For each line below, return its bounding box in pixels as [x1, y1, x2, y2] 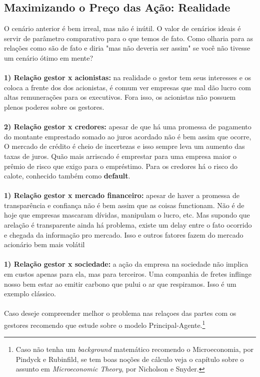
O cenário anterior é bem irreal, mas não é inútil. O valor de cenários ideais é [4, 23, 241, 34]
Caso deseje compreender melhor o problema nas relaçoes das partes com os [4, 308, 236, 318]
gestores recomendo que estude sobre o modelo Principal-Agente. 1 [4, 318, 205, 330]
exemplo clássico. [4, 288, 56, 299]
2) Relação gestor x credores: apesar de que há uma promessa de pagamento [4, 121, 251, 132]
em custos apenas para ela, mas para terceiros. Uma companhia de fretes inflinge [4, 269, 251, 279]
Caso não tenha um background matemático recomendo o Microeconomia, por [15, 344, 253, 354]
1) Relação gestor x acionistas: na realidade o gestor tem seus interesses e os [4, 72, 251, 83]
